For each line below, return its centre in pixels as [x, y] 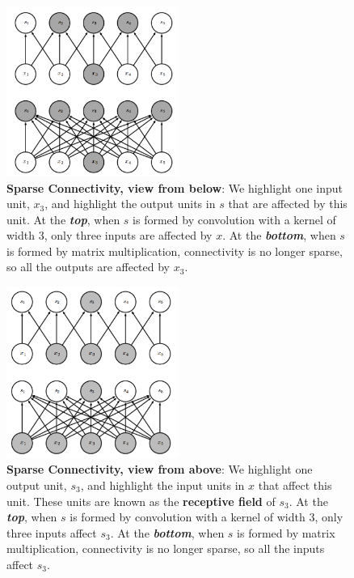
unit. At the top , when [63, 219]
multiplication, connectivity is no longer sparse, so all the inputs [166, 548]
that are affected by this [288, 204]
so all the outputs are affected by [88, 267]
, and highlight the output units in [130, 204]
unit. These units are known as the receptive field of [141, 501]
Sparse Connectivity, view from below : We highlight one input [175, 187]
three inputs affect [52, 532]
